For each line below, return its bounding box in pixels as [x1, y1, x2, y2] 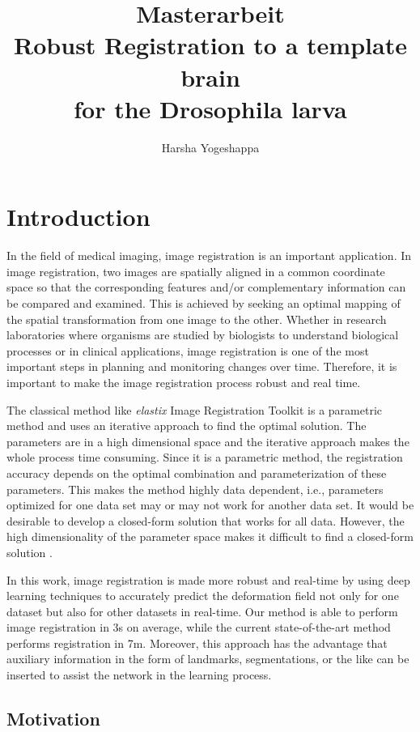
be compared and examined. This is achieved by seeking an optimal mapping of [6, 295, 401, 311]
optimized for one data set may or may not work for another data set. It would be [6, 496, 414, 513]
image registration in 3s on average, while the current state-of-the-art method [6, 619, 391, 636]
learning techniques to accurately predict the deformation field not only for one [6, 587, 399, 604]
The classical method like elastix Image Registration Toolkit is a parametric [6, 401, 382, 418]
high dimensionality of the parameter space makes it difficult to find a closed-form [6, 528, 414, 545]
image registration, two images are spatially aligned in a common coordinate [6, 262, 385, 279]
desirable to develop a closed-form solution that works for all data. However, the [6, 512, 405, 529]
